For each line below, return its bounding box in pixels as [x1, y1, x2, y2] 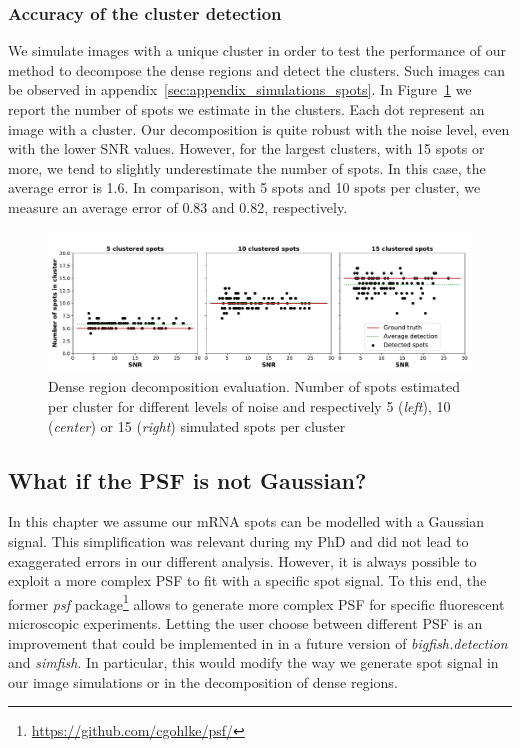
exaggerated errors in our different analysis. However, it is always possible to [8, 550, 477, 571]
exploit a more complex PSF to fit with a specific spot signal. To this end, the [8, 570, 487, 591]
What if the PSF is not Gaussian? [8, 464, 367, 495]
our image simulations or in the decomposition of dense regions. [8, 671, 398, 692]
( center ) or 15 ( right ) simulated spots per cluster [48, 415, 346, 436]
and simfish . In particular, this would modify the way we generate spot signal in [8, 652, 499, 673]
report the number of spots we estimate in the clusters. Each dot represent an [8, 99, 485, 119]
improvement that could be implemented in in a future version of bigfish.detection [8, 632, 508, 653]
